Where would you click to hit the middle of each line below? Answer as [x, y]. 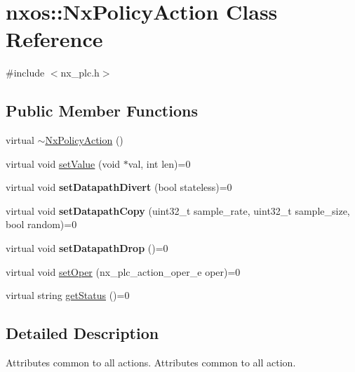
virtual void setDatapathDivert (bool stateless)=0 [119, 187]
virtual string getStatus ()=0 [68, 295]
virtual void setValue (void [63, 163]
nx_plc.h [80, 73]
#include [25, 73]
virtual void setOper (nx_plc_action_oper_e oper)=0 [123, 271]
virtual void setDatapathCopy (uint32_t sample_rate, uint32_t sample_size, [178, 210]
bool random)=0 [41, 224]
